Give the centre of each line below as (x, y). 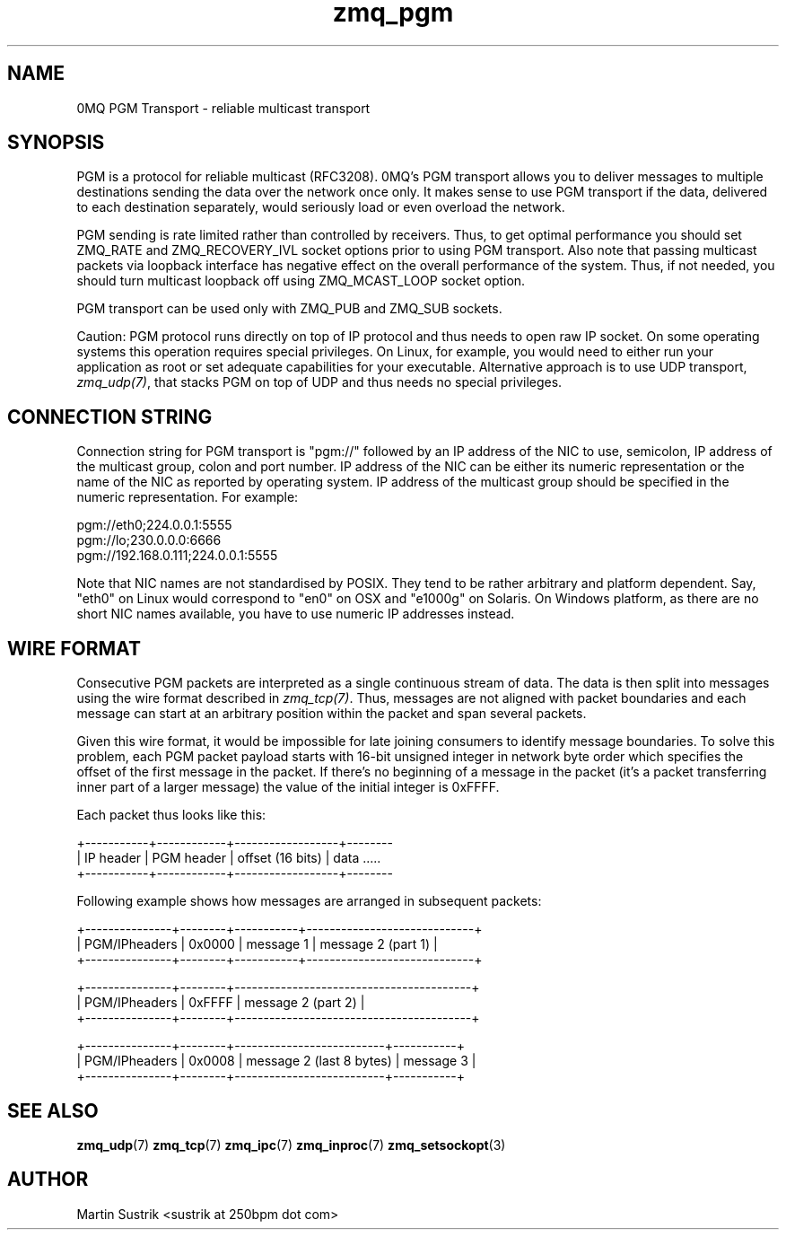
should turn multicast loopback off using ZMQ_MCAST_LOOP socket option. (301, 281)
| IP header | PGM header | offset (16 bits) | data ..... (229, 858)
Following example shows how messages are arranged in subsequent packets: (309, 901)
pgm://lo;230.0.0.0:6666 (149, 540)
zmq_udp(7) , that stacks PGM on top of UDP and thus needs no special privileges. (319, 382)
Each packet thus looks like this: (171, 815)
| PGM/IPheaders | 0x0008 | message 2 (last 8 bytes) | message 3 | (276, 1061)
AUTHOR (48, 1180)
